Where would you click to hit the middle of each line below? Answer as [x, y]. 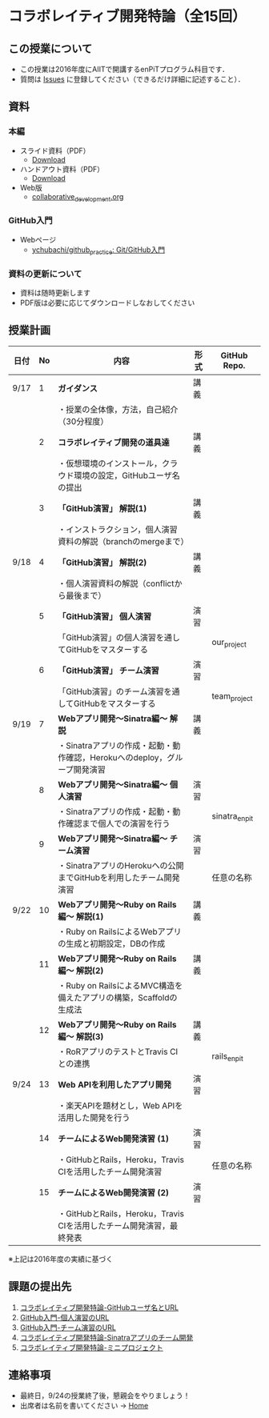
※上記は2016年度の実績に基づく [61, 1259]
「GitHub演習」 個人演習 [104, 616]
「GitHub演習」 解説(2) [102, 563]
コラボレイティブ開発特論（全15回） [127, 16]
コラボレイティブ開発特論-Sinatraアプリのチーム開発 [106, 1337]
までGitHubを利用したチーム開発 [118, 877]
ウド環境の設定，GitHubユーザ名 [118, 475]
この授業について [50, 48]
